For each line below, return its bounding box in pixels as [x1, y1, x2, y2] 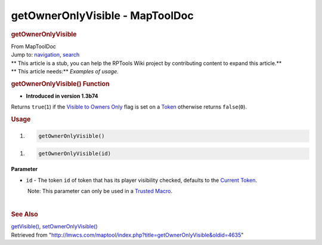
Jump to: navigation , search [11, 51, 80, 58]
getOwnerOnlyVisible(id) [38, 150, 112, 157]
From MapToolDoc [11, 42, 57, 50]
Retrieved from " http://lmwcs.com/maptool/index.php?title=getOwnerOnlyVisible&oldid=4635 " [11, 231, 244, 238]
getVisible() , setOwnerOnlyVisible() [11, 223, 98, 230]
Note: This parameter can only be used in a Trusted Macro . [27, 188, 173, 195]
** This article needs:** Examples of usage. [11, 67, 119, 75]
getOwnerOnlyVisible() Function [11, 79, 110, 88]
